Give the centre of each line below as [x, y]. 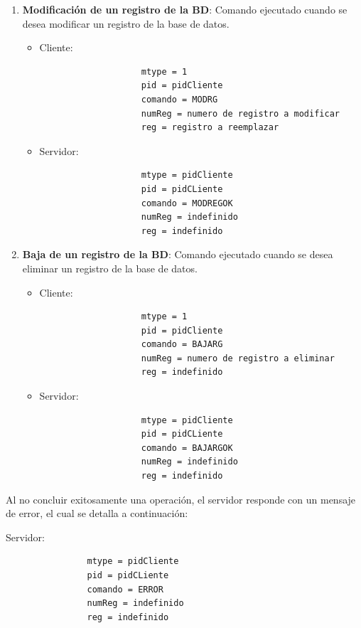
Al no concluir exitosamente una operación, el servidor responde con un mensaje [181, 499]
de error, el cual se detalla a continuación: [97, 513]
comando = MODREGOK [187, 203]
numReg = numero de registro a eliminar [238, 358]
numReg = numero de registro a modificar [240, 113]
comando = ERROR [125, 589]
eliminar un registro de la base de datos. [110, 268]
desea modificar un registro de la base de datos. [126, 23]
